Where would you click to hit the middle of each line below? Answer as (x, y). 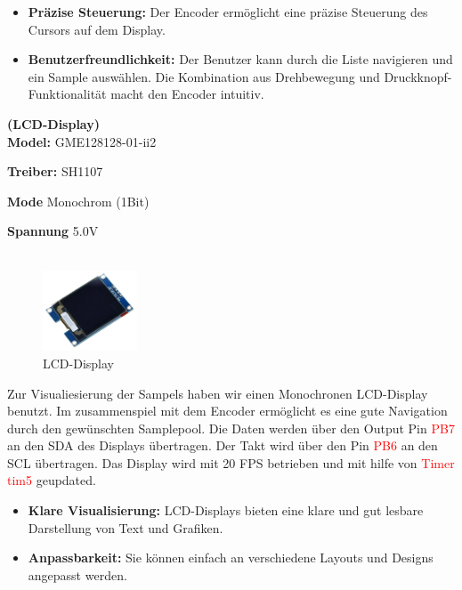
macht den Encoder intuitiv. (187, 94)
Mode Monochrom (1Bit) (78, 201)
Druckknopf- (418, 76)
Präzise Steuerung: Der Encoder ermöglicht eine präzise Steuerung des (228, 12)
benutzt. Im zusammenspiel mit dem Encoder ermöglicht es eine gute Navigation (227, 411)
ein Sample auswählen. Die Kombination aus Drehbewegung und (204, 76)
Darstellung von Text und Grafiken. (126, 527)
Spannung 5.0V (53, 231)
